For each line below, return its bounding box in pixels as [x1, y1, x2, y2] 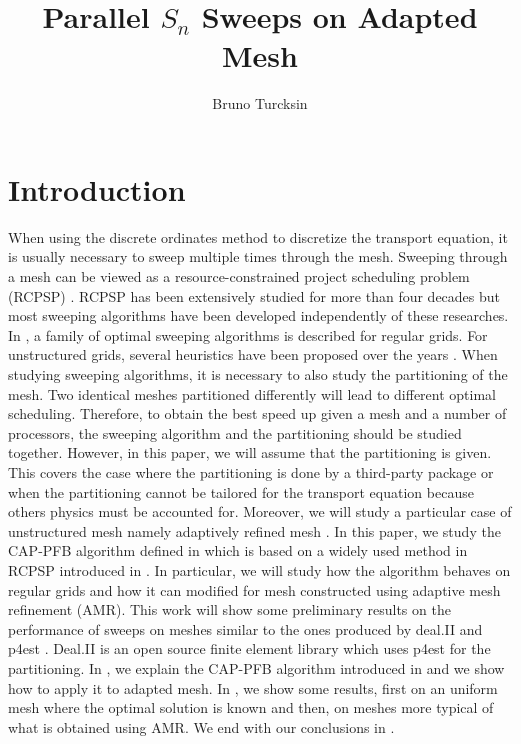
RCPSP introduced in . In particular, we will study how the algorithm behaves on [8, 559, 511, 580]
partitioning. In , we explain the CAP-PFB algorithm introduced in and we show [8, 657, 505, 678]
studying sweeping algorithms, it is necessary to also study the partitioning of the [8, 364, 508, 384]
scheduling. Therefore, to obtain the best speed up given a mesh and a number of [8, 403, 507, 424]
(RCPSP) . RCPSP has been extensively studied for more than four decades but [8, 285, 501, 306]
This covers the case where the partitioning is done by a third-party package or [8, 461, 494, 482]
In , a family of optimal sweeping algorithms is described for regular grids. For [8, 324, 488, 345]
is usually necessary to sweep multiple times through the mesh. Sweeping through [8, 246, 508, 267]
